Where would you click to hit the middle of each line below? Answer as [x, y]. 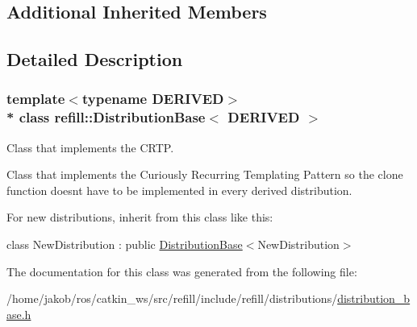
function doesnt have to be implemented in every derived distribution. [179, 190]
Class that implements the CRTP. [90, 147]
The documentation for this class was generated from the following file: [182, 271]
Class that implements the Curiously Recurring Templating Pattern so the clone [205, 174]
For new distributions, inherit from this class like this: [140, 217]
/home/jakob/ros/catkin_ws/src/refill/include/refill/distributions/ [172, 298]
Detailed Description [95, 59]
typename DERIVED [153, 99]
